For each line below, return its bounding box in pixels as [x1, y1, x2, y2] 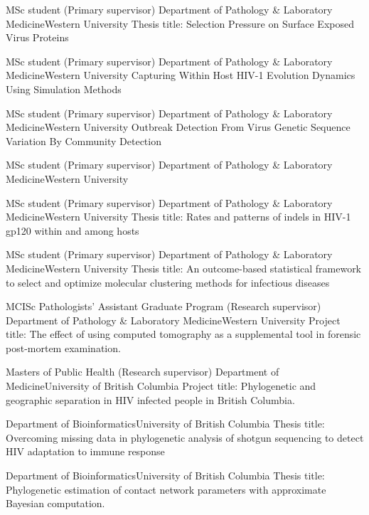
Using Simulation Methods [6, 81, 122, 96]
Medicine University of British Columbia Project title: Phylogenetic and [6, 378, 316, 393]
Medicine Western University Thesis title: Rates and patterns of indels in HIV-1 [6, 209, 351, 224]
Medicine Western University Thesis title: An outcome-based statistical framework [6, 260, 362, 275]
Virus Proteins [6, 30, 69, 45]
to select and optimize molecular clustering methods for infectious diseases [6, 275, 330, 290]
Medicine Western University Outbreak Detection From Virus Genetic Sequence [6, 120, 351, 134]
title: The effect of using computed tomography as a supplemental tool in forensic [6, 326, 361, 341]
